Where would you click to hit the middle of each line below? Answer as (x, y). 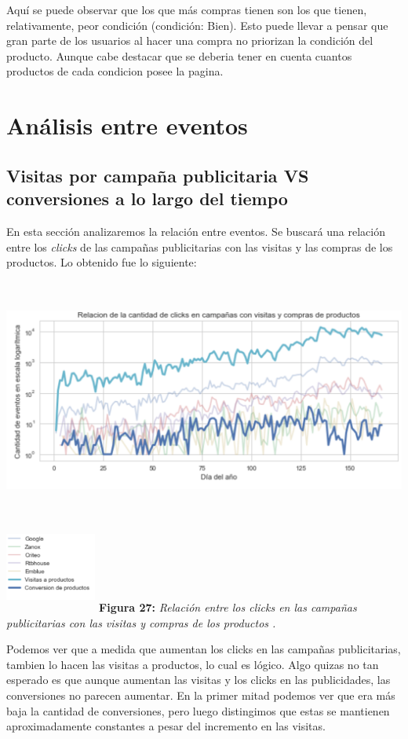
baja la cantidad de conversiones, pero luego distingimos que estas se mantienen (198, 710)
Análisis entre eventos (127, 125)
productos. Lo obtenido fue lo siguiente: (102, 262)
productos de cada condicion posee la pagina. (115, 71)
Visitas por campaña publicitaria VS (158, 175)
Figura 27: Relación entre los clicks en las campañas (228, 607)
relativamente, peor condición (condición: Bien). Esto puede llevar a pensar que (197, 25)
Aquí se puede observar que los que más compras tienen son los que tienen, (187, 9)
